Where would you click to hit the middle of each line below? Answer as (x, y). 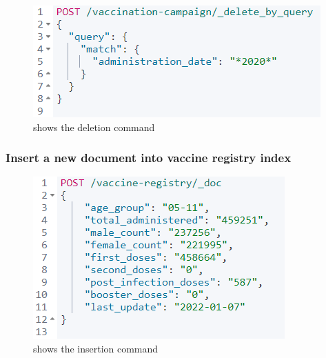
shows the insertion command (96, 348)
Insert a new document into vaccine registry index (149, 158)
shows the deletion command (94, 127)
